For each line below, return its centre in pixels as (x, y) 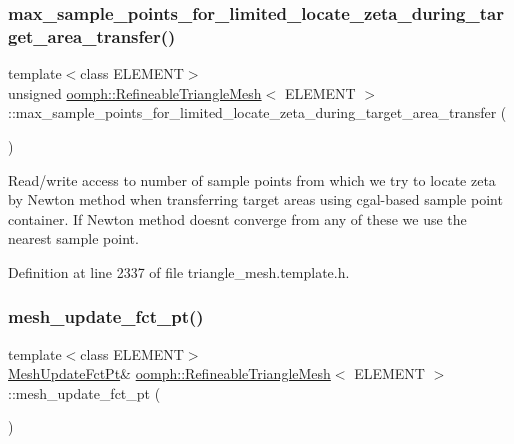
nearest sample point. (73, 238)
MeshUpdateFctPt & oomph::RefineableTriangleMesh (169, 373)
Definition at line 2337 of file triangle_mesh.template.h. (179, 271)
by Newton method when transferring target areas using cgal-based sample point (255, 199)
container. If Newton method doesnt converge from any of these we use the (237, 218)
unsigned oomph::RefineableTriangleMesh (135, 92)
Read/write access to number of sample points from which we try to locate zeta (252, 179)
